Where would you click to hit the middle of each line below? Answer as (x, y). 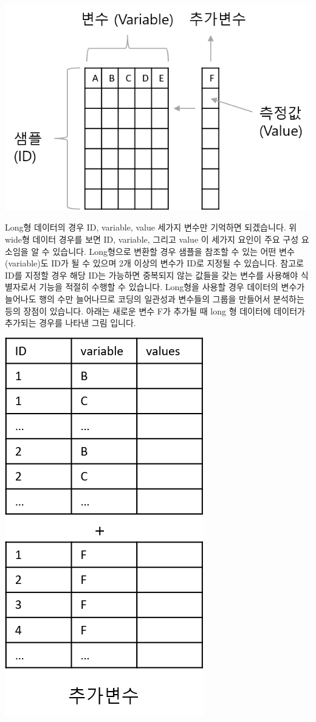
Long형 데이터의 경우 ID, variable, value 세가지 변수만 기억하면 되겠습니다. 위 (151, 227)
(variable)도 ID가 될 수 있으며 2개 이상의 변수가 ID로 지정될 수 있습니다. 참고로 (154, 263)
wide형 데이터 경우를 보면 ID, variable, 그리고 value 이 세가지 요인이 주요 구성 (152, 239)
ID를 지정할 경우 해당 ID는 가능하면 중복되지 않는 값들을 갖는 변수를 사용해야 (152, 275)
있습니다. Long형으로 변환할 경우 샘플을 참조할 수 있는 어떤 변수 (173, 251)
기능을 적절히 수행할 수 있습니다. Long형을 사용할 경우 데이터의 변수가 (172, 287)
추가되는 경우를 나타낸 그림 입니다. (70, 323)
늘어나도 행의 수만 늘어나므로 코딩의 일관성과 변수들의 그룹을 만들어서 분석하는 (155, 299)
